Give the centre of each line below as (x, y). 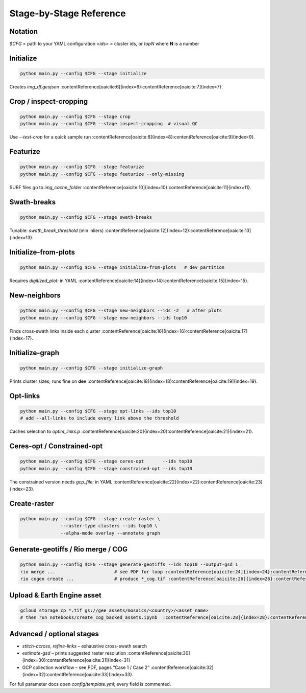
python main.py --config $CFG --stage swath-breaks (86, 217)
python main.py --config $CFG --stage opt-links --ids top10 (98, 411)
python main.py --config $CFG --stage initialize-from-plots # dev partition (122, 268)
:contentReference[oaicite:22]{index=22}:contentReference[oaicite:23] (188, 482)
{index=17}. (21, 338)
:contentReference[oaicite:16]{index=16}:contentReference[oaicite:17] (174, 331)
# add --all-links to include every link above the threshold (99, 418)
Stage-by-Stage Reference (68, 13)
